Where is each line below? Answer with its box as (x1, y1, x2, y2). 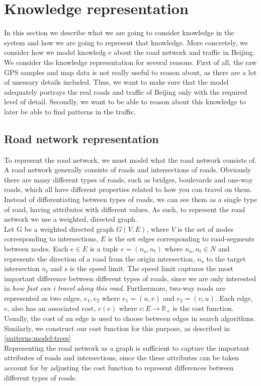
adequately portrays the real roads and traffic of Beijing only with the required (4, 86, 247, 97)
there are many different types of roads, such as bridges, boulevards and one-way (4, 174, 253, 184)
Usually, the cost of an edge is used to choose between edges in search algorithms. (4, 313, 255, 324)
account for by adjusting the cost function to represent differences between (4, 362, 234, 372)
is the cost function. (172, 302, 234, 313)
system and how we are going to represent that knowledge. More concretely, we (4, 37, 248, 47)
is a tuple (90, 243, 119, 254)
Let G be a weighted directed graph (4, 223, 114, 234)
